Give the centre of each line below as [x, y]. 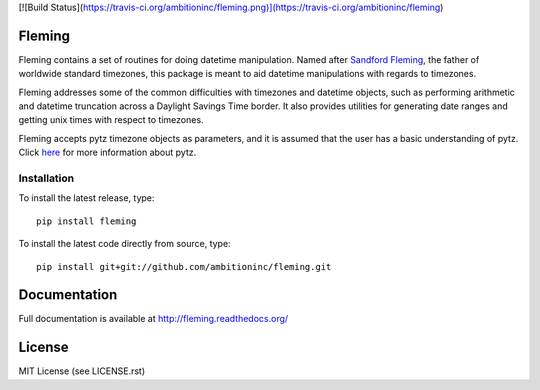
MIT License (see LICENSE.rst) [82, 371]
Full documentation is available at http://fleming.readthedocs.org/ [153, 319]
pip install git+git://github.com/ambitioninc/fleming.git [184, 266]
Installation [46, 178]
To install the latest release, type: [86, 198]
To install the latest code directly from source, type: [124, 244]
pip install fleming [86, 221]
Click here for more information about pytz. [107, 152]
